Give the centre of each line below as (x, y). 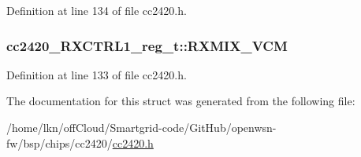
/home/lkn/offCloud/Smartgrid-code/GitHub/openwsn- (141, 127)
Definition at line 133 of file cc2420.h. (97, 74)
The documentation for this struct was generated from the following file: (181, 101)
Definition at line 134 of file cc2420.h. (97, 10)
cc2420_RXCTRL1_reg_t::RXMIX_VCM (147, 45)
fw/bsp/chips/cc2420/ (60, 142)
